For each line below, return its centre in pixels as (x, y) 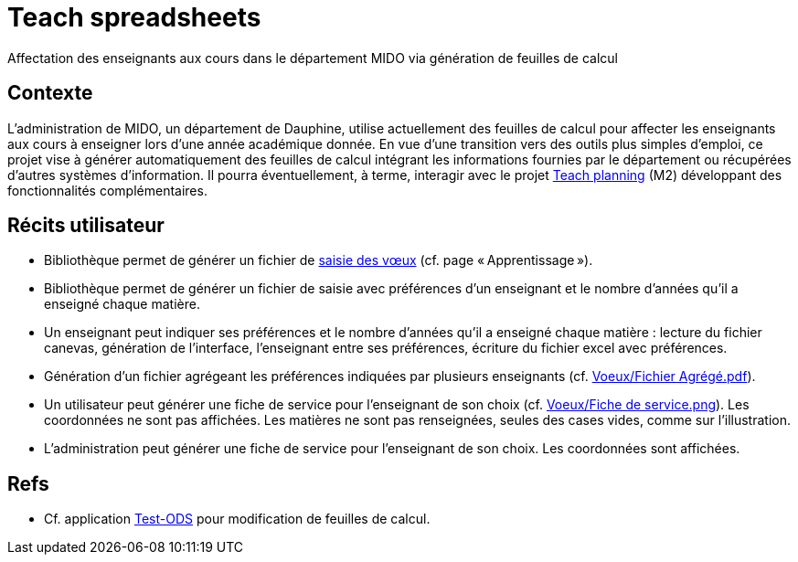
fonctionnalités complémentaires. (107, 190)
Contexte (50, 93)
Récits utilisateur (86, 226)
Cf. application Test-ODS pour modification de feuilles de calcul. (237, 519)
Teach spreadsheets (134, 17)
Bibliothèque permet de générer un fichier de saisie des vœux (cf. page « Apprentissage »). (319, 260)
